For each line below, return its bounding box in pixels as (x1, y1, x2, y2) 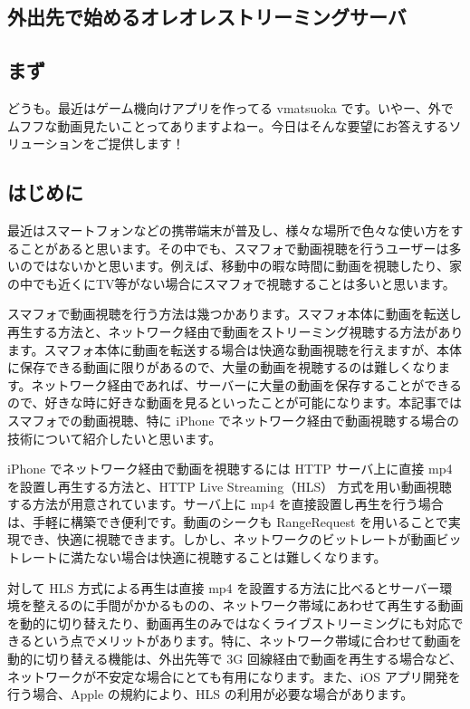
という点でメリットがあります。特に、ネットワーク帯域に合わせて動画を (32, 631, 462, 650)
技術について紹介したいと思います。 (7, 428, 222, 447)
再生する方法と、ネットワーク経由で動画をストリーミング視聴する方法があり (7, 321, 464, 340)
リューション (7, 134, 83, 153)
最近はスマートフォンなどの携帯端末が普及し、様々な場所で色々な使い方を (7, 220, 451, 239)
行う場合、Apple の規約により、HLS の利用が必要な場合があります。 (7, 685, 414, 704)
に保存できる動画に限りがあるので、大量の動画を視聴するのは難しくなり (7, 358, 438, 377)
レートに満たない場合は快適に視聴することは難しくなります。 (19, 548, 387, 567)
